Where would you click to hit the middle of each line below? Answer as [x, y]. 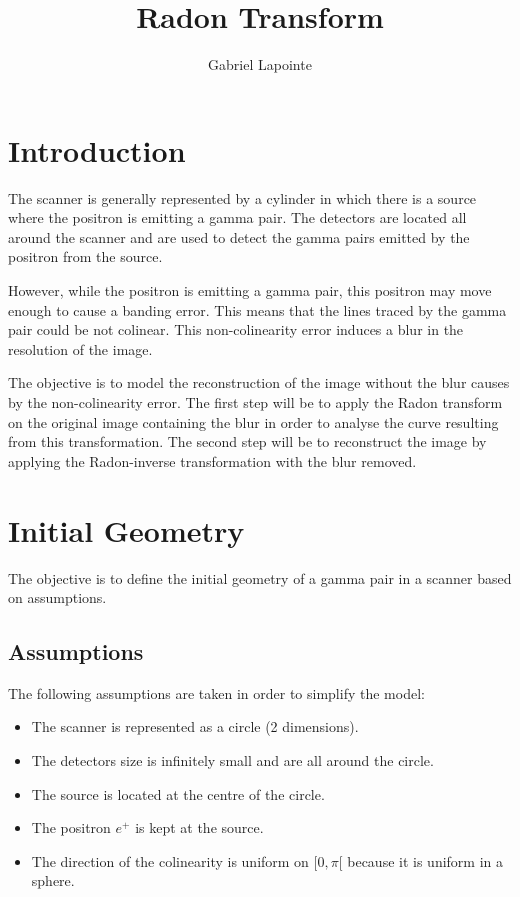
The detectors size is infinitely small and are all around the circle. [232, 760]
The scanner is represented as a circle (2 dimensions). [195, 726]
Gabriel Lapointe [260, 64]
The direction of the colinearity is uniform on [170, 860]
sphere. [53, 880]
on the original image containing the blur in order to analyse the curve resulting [253, 421]
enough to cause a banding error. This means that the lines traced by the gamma [257, 309]
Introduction [97, 149]
